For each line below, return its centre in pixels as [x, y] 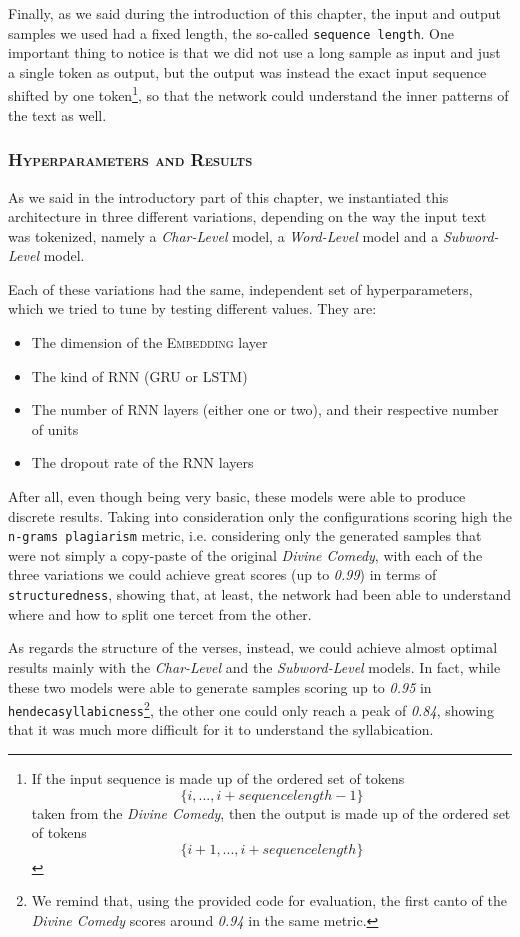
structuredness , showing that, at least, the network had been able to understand [260, 594]
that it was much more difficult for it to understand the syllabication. [221, 729]
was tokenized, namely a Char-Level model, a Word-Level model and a [223, 235]
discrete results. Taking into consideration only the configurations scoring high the [260, 515]
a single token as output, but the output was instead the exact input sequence [247, 71]
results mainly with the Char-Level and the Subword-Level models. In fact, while [254, 666]
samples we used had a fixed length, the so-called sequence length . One [231, 32]
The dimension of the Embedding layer [149, 342]
